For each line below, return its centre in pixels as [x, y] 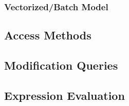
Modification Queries [61, 65]
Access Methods [48, 35]
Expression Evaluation [64, 95]
